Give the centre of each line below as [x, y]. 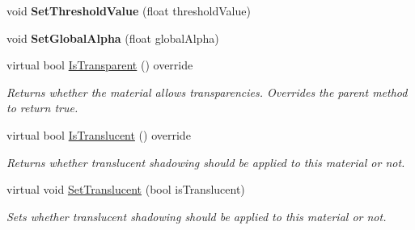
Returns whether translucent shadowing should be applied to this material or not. [206, 162]
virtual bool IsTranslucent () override [99, 134]
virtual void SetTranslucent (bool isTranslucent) [126, 189]
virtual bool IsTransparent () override [100, 65]
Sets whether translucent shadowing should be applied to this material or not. [197, 216]
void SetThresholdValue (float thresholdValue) [129, 10]
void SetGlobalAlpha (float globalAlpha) [113, 38]
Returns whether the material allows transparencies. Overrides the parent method [207, 92]
